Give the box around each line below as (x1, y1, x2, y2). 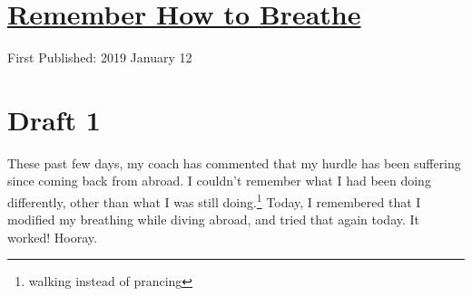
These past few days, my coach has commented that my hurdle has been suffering (7, 153, 461, 172)
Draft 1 (7, 100, 101, 138)
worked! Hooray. (7, 227, 97, 246)
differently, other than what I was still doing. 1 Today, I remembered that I (7, 190, 421, 211)
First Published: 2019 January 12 (7, 48, 192, 67)
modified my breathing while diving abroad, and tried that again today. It (7, 210, 420, 229)
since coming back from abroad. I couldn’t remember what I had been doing (7, 171, 431, 190)
